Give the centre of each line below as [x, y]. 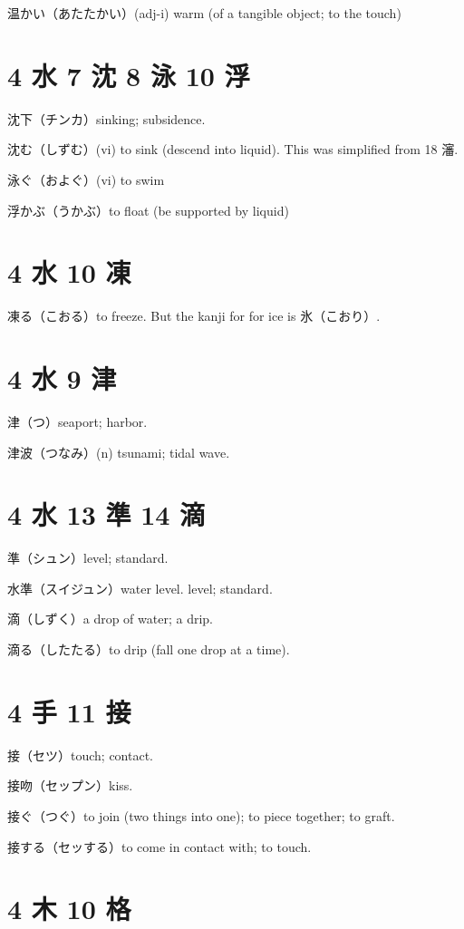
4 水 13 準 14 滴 [106, 514]
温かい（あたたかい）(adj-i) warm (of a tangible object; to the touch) [204, 13]
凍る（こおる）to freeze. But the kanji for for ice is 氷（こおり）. [194, 316]
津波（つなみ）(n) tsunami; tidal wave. [119, 452]
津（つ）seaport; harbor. [77, 421]
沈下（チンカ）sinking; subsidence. [106, 118]
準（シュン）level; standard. [88, 558]
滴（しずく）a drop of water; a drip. [110, 619]
